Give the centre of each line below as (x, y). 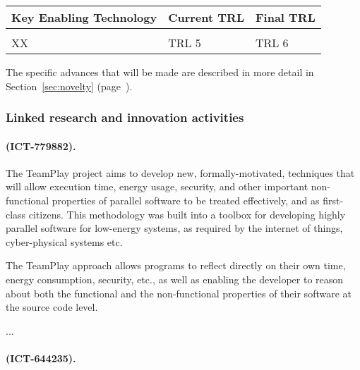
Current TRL (206, 17)
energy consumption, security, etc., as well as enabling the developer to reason (175, 279)
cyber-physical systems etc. (64, 241)
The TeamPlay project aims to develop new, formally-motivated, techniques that (180, 172)
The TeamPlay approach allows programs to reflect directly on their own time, (176, 265)
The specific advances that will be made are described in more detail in (160, 72)
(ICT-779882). (41, 146)
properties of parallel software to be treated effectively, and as (186, 201)
